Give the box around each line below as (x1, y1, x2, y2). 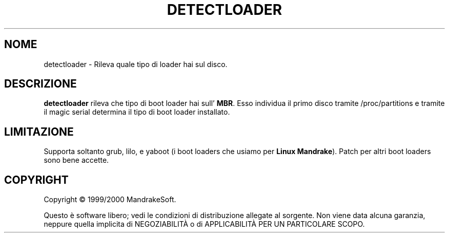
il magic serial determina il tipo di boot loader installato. (44, 107, 230, 117)
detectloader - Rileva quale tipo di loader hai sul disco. (44, 59, 228, 69)
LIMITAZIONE (4, 125, 74, 138)
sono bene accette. (44, 156, 109, 165)
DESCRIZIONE (4, 77, 77, 91)
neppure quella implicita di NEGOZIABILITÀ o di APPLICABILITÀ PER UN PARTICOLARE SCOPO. (44, 220, 365, 229)
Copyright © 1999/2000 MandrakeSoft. (44, 195, 176, 204)
